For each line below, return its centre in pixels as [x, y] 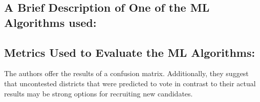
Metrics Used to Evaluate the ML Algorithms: [130, 52]
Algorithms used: [50, 22]
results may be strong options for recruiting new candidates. [99, 93]
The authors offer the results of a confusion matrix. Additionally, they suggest [126, 73]
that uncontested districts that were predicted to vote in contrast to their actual [130, 83]
